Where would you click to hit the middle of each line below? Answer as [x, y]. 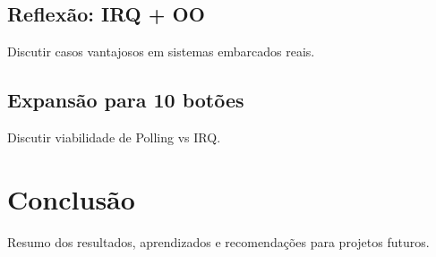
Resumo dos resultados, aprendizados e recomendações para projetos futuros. [218, 241]
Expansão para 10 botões [126, 100]
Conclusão [71, 198]
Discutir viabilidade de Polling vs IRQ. [114, 137]
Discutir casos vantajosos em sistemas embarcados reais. [161, 51]
